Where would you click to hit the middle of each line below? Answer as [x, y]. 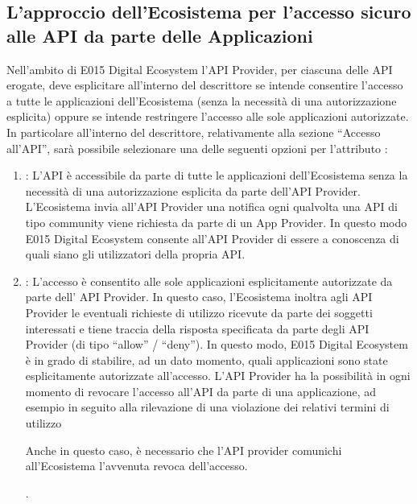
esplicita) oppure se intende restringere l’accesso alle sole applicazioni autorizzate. [208, 116]
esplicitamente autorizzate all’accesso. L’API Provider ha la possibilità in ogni [218, 376]
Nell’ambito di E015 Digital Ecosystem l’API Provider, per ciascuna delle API [200, 69]
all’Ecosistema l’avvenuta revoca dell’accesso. [136, 466]
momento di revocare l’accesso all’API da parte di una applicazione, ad [201, 391]
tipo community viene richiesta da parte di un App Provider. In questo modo [216, 222]
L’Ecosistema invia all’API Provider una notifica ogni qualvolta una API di [211, 207]
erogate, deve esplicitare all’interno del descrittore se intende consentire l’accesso [205, 85]
